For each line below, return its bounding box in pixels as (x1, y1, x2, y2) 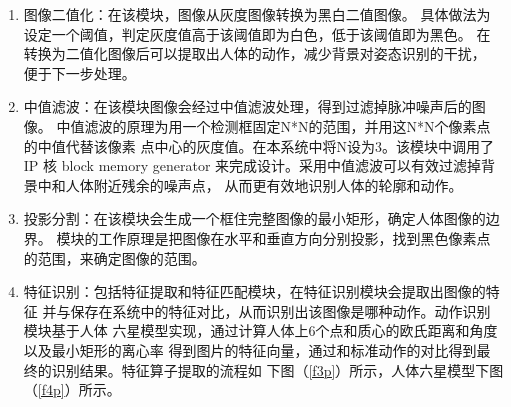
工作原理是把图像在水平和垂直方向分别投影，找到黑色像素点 (98, 227, 491, 248)
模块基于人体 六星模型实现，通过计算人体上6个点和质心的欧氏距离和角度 (23, 320, 498, 341)
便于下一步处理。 (23, 62, 136, 83)
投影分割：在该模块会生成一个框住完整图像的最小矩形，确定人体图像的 (23, 208, 486, 229)
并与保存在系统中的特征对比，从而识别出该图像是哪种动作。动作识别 (42, 300, 491, 321)
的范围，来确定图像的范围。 (23, 247, 206, 268)
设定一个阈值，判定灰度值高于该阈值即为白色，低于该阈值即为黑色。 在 (23, 23, 491, 44)
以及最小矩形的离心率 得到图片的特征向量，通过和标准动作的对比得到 (23, 339, 477, 360)
